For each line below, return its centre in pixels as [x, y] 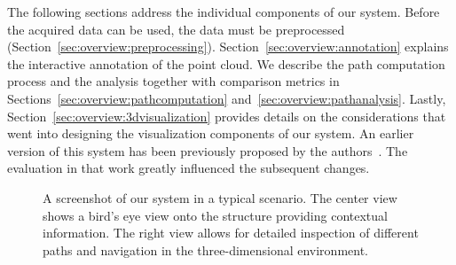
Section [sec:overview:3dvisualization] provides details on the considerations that [227, 116]
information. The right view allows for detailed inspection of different [231, 233]
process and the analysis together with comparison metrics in [173, 81]
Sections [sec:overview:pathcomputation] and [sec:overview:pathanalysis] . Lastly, [227, 98]
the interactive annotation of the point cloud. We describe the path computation [226, 63]
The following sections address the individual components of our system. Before [224, 12]
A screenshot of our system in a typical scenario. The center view [220, 197]
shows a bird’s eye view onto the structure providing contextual [215, 215]
